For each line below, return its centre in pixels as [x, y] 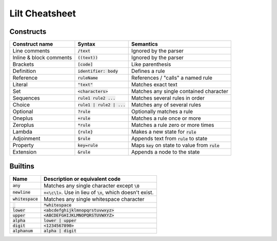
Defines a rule [148, 71]
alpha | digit [60, 230]
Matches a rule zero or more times [173, 125]
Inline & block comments [42, 58]
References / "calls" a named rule [172, 78]
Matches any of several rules [166, 105]
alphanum [23, 230]
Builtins [22, 166]
